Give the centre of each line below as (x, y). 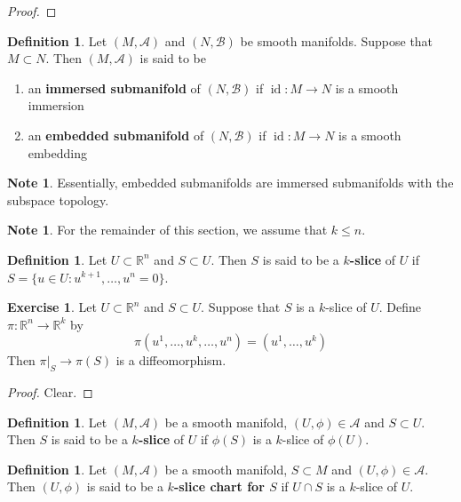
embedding (57, 152)
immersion (56, 105)
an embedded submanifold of (116, 135)
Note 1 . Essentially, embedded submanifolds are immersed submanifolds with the (230, 183)
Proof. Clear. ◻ (50, 392)
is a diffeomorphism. (171, 360)
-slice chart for (219, 486)
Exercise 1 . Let (52, 307)
